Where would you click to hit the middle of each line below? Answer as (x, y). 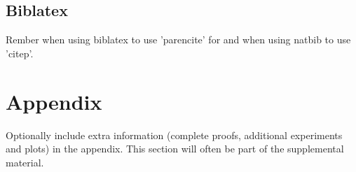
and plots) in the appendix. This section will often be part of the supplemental (175, 149)
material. (25, 162)
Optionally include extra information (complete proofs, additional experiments (174, 135)
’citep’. (20, 53)
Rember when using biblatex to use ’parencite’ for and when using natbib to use (178, 40)
